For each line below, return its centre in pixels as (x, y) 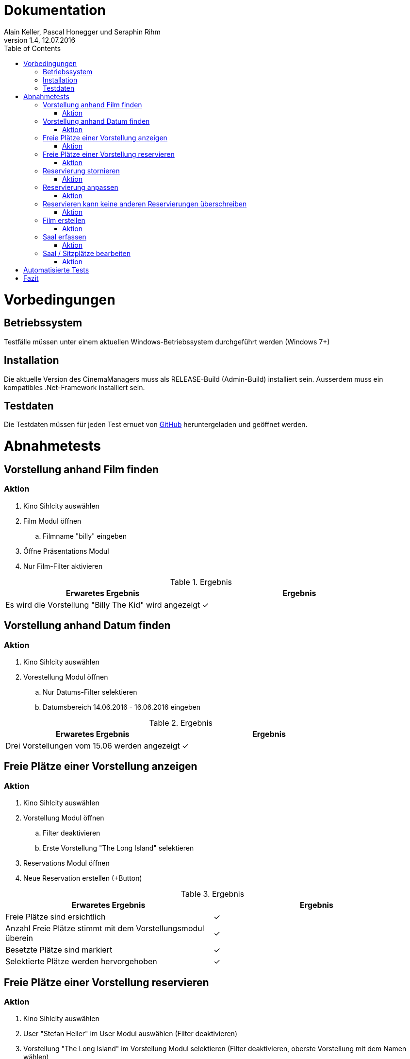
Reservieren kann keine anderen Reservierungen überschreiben (145, 204)
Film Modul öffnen (52, 521)
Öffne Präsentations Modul (66, 551)
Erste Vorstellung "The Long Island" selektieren (118, 848)
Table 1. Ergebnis (201, 582)
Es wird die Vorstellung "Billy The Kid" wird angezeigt (103, 605)
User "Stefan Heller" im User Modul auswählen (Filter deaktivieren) (130, 1034)
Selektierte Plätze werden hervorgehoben (81, 962)
